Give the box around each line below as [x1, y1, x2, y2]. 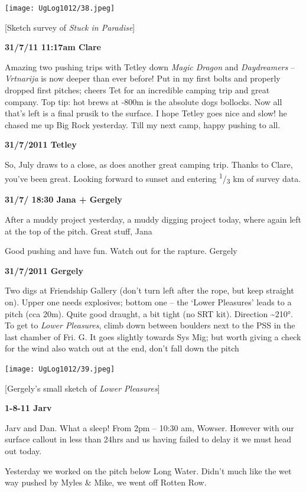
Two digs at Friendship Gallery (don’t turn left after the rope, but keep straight [5, 284, 294, 296]
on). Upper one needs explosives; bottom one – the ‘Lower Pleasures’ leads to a [5, 295, 292, 308]
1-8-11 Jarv [5, 402, 52, 414]
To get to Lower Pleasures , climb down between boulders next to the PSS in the [5, 319, 295, 331]
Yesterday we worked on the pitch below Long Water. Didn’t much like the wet [5, 464, 292, 477]
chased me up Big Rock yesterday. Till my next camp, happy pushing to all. [5, 118, 281, 131]
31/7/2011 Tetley [5, 138, 77, 151]
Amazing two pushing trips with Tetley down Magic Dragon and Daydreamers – [5, 60, 295, 73]
